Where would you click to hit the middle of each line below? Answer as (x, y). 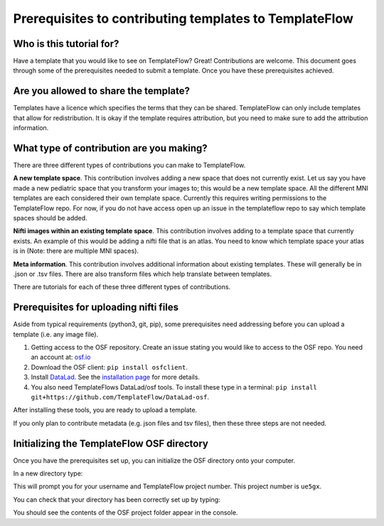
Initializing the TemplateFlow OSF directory (111, 443)
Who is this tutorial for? (66, 44)
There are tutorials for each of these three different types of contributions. (122, 287)
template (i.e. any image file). (56, 334)
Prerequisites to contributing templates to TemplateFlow (183, 18)
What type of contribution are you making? (110, 148)
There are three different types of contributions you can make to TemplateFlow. (129, 165)
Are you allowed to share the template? (102, 91)
